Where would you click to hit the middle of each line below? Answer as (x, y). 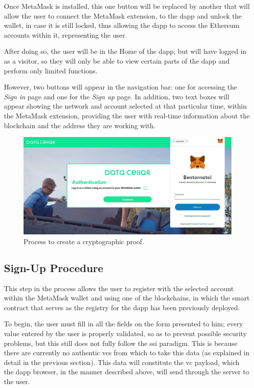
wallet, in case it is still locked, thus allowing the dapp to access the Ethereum (122, 25)
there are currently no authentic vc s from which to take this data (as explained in (127, 353)
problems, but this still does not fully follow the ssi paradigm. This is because (121, 343)
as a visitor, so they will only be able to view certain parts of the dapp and (117, 60)
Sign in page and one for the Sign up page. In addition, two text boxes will (117, 96)
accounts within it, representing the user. (65, 34)
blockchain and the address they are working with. (80, 125)
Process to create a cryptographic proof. (84, 241)
